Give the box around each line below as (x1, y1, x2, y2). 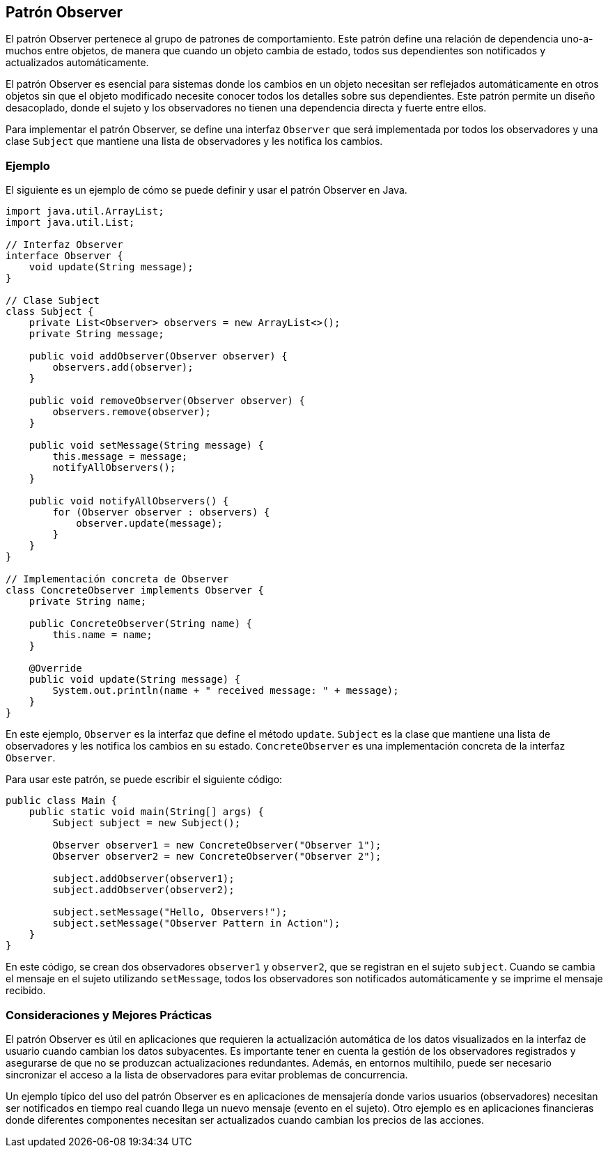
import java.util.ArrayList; (6, 206, 164, 217)
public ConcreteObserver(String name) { (29, 618, 253, 630)
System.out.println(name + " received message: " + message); (52, 685, 399, 697)
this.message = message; (52, 451, 188, 463)
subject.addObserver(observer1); (52, 873, 235, 885)
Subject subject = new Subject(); (52, 817, 241, 829)
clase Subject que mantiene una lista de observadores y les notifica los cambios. (6, 135, 383, 148)
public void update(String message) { (29, 674, 241, 686)
